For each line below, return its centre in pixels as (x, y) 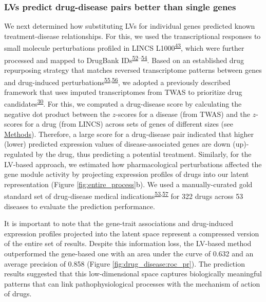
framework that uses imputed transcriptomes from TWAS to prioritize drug (123, 92)
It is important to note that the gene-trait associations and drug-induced (119, 223)
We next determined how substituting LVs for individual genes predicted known (130, 26)
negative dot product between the (57, 114)
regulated (19, 154)
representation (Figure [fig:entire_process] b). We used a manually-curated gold (128, 184)
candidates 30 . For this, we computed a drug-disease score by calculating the (123, 103)
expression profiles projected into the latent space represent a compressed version (132, 233)
